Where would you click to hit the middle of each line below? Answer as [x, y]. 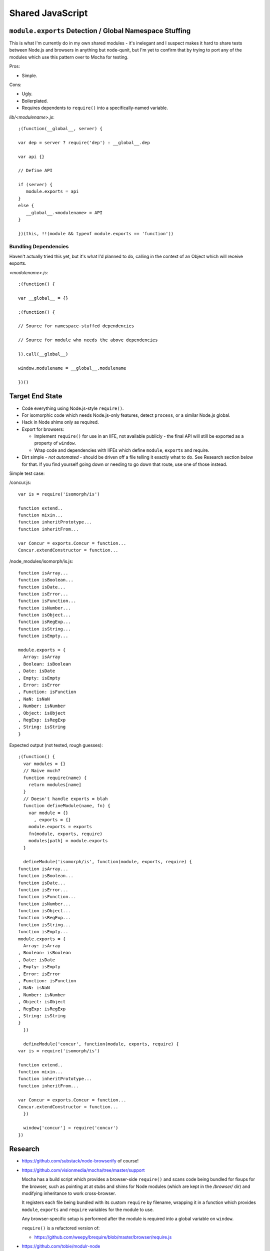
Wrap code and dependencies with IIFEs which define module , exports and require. [122, 450]
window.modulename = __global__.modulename [72, 368]
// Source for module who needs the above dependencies [88, 340]
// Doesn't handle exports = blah [65, 799]
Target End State [36, 396]
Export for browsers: [43, 429]
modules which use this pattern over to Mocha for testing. [69, 57]
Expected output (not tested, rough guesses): [56, 745]
